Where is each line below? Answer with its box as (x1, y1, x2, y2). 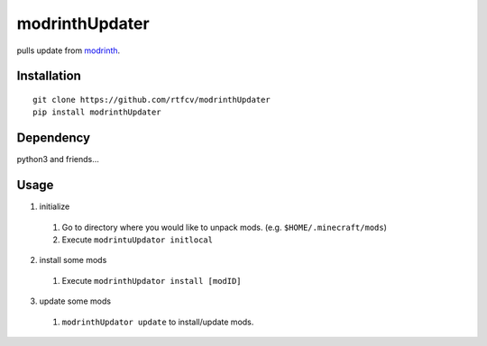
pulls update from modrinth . (16, 45, 121, 56)
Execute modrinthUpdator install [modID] (61, 275, 243, 286)
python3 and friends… (16, 154, 99, 165)
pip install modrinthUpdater (32, 107, 161, 117)
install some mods (39, 255, 107, 266)
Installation (16, 68, 81, 84)
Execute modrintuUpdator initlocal (61, 234, 214, 245)
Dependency (16, 131, 90, 146)
